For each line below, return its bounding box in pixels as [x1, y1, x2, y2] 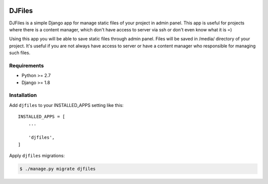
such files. [9, 50, 31, 56]
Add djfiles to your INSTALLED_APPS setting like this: [9, 102, 124, 108]
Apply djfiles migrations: [9, 153, 65, 159]
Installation [9, 92, 37, 99]
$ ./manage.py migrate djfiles [19, 166, 96, 172]
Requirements [9, 62, 44, 69]
